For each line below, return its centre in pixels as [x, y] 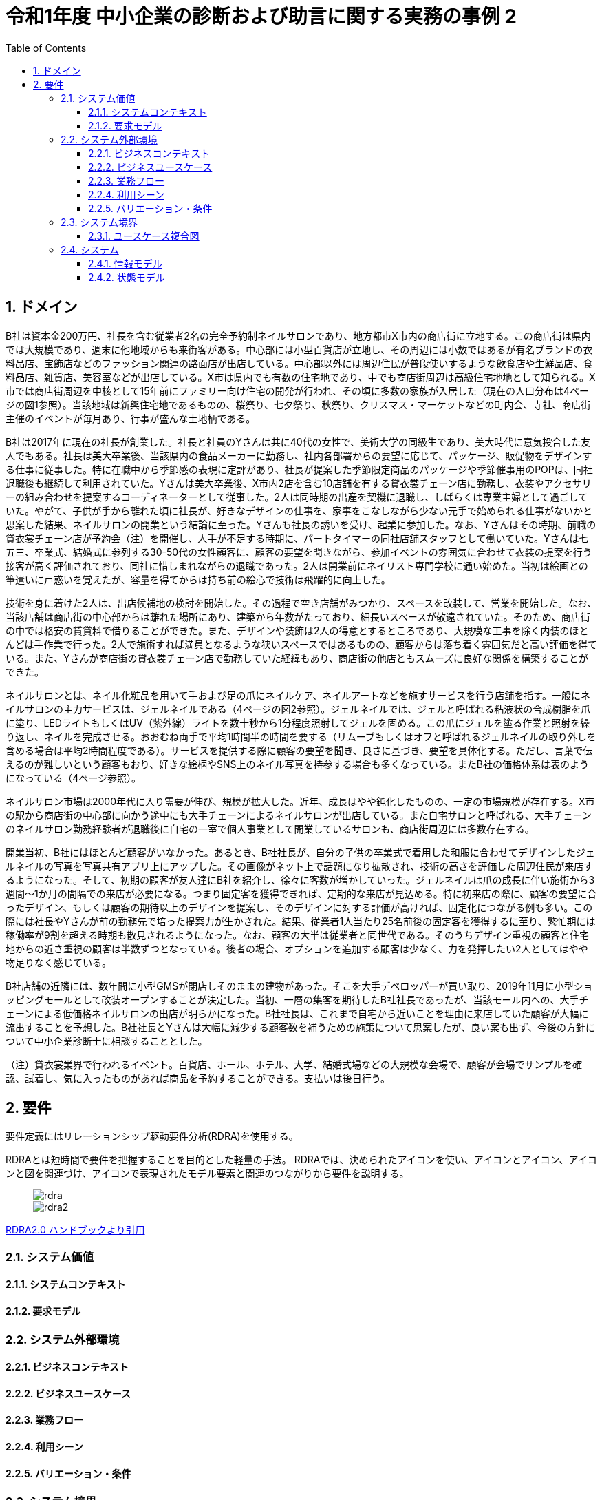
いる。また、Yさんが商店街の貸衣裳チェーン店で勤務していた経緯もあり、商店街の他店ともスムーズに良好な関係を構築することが [297, 658]
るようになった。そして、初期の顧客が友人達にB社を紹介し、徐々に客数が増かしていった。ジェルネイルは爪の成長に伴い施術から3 [300, 879]
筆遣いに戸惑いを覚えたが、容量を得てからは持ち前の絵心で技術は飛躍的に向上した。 [198, 579]
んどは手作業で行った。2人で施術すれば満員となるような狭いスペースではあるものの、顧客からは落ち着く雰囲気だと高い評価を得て [302, 644]
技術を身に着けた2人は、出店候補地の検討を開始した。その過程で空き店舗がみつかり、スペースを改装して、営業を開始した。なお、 [301, 603]
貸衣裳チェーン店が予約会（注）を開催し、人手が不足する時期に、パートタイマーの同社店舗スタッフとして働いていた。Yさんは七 [297, 538]
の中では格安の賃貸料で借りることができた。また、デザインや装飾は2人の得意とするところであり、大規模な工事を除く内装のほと [297, 630]
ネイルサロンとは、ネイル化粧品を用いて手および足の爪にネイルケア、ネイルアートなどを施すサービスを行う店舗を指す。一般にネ [298, 695]
